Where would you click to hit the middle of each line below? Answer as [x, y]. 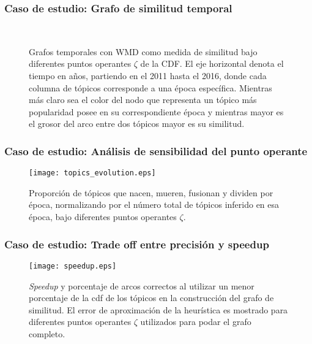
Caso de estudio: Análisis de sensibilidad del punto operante [156, 151]
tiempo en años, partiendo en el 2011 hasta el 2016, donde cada [148, 75]
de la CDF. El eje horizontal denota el [212, 63]
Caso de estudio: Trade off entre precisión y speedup [137, 244]
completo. [47, 333]
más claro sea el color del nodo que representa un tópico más [143, 100]
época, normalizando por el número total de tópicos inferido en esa [154, 204]
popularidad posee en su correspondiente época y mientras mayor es [156, 111]
